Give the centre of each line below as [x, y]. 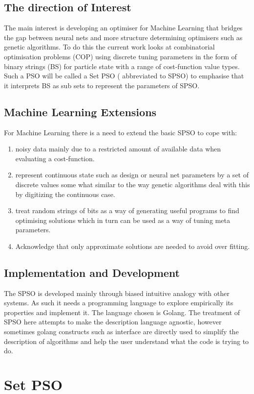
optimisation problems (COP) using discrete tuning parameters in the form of [120, 56]
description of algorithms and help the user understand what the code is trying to [127, 341]
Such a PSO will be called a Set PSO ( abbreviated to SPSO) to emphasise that [124, 76]
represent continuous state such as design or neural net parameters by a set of [132, 175]
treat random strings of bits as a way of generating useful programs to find [127, 210]
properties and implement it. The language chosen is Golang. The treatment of [122, 312]
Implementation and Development [92, 272]
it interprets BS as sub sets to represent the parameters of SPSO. [102, 85]
